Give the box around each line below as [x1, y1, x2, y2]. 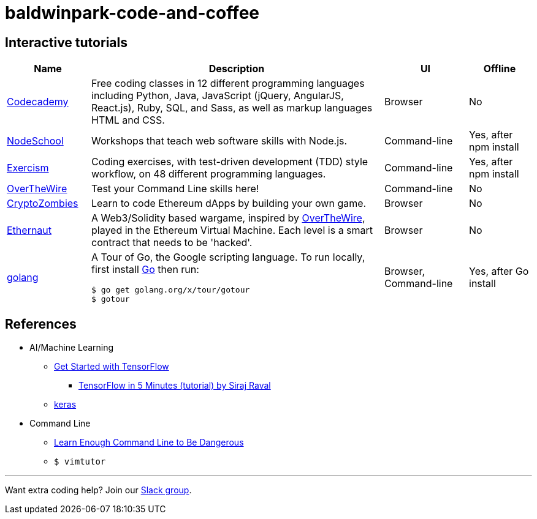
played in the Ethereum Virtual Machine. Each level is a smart [91, 224, 373, 237]
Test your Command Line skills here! [91, 182, 259, 195]
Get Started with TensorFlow [54, 361, 169, 372]
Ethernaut [7, 224, 52, 237]
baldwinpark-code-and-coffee [5, 2, 260, 23]
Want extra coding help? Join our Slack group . [5, 485, 192, 496]
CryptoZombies [7, 197, 78, 210]
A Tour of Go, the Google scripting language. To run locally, [91, 251, 365, 264]
